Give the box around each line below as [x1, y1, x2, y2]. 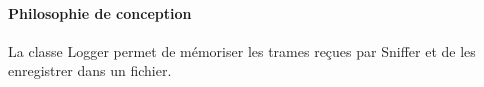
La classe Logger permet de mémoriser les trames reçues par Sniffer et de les [8, 40, 476, 61]
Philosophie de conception [8, 2, 192, 23]
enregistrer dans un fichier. [8, 60, 172, 81]
